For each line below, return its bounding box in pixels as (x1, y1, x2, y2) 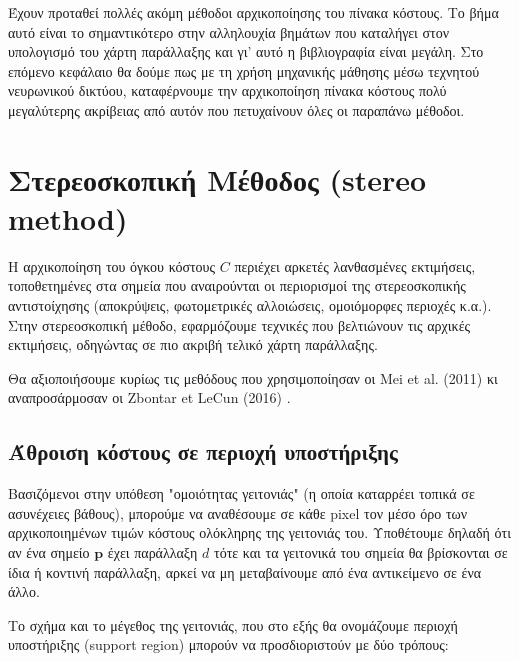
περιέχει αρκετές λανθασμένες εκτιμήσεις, (234, 255, 476, 276)
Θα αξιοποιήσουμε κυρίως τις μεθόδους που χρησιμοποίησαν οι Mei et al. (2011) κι (8, 367, 498, 388)
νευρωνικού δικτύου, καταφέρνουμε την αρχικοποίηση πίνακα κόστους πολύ (8, 80, 447, 101)
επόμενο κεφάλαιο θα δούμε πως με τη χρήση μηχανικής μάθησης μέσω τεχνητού (8, 60, 480, 81)
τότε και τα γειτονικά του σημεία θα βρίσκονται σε (214, 542, 508, 563)
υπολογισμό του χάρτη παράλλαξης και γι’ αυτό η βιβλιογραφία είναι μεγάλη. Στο (8, 41, 484, 62)
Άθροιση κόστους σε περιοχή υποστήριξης (8, 436, 398, 467)
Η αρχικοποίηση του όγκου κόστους (8, 255, 216, 276)
